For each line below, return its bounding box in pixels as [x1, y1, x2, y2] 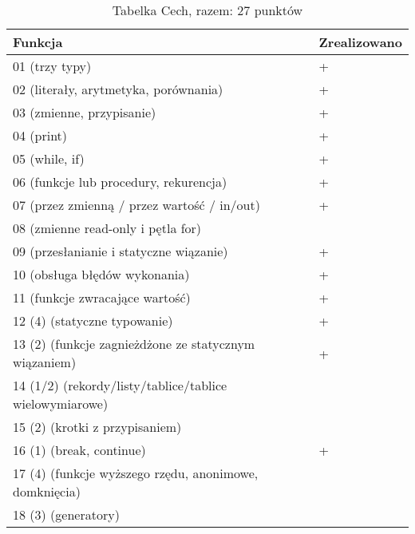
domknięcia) [13, 482, 81, 500]
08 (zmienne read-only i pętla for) [13, 219, 202, 237]
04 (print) [13, 126, 68, 144]
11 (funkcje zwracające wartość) [13, 288, 191, 307]
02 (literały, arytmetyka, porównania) [13, 80, 223, 98]
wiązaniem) [13, 353, 77, 371]
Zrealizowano [318, 33, 402, 51]
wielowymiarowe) [13, 394, 109, 413]
